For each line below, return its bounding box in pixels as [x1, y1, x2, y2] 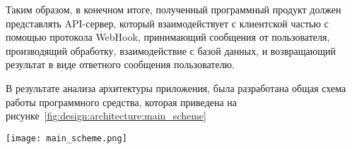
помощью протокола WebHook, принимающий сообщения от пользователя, [6, 30, 330, 44]
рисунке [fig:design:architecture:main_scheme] [6, 108, 206, 123]
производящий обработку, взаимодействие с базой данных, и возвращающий [6, 43, 336, 58]
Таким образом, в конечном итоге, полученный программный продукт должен [6, 2, 341, 16]
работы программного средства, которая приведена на [6, 94, 237, 109]
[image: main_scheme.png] [6, 133, 127, 143]
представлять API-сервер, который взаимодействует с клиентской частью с [6, 15, 329, 30]
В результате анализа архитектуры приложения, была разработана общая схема [6, 80, 346, 95]
